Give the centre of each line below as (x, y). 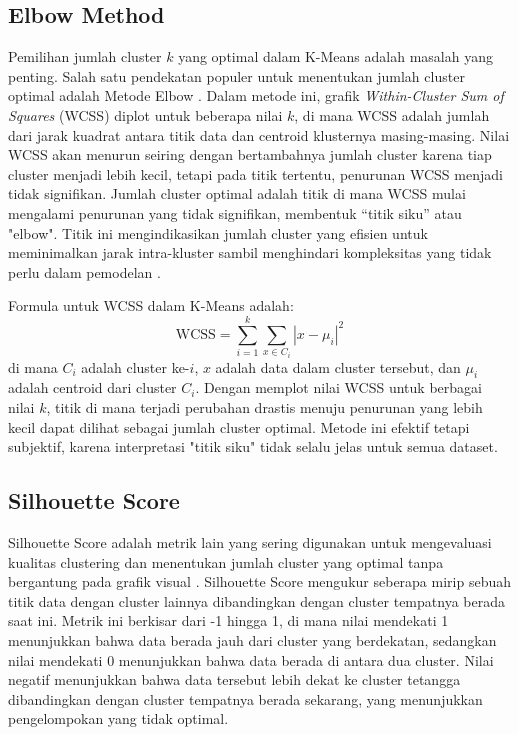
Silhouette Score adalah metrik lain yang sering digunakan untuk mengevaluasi (250, 542)
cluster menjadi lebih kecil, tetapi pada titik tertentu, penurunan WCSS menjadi (255, 173)
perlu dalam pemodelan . (84, 271)
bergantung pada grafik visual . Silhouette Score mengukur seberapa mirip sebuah (259, 581)
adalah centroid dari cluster (92, 387)
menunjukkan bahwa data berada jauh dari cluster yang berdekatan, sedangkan (252, 640)
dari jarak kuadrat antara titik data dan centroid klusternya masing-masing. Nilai (259, 134)
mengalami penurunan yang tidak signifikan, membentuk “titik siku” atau (235, 212)
